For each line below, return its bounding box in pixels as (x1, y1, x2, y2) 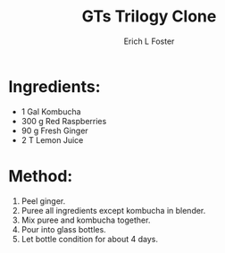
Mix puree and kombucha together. (21, 215, 151, 225)
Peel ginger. (21, 195, 66, 207)
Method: (8, 165, 73, 186)
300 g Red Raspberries (21, 115, 107, 126)
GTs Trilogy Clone (81, 6, 217, 27)
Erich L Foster (123, 36, 175, 46)
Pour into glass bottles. (21, 223, 106, 234)
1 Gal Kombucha (21, 105, 81, 117)
